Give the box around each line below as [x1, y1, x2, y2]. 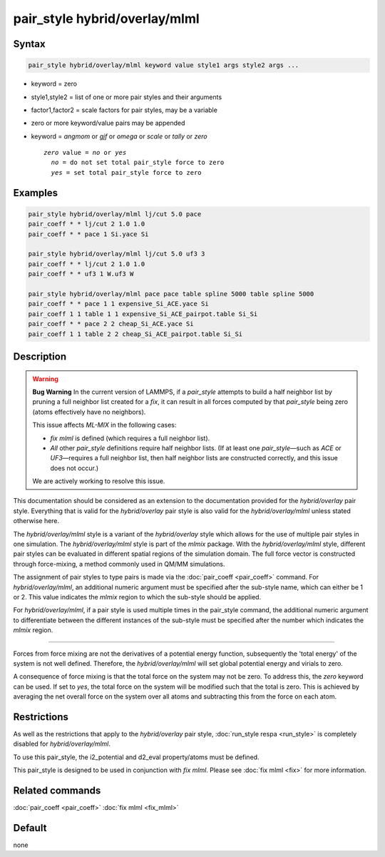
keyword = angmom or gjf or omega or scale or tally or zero [31, 132, 207, 141]
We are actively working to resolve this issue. [32, 477, 165, 485]
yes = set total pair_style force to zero [51, 168, 202, 176]
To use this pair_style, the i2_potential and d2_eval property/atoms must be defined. [13, 753, 260, 761]
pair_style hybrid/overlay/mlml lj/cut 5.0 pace [28, 210, 202, 218]
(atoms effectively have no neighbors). [32, 407, 146, 416]
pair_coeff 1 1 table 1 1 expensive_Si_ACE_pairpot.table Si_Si [28, 310, 258, 318]
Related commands [13, 785, 101, 796]
